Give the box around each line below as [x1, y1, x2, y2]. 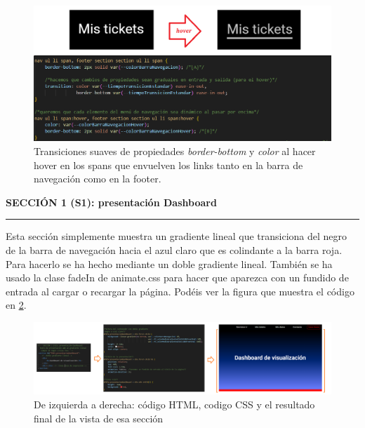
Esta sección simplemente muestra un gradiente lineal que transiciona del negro [6, 229, 347, 243]
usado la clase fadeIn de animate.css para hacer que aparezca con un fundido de [6, 270, 349, 285]
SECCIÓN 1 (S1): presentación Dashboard [6, 194, 217, 209]
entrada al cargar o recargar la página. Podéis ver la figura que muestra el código [6, 283, 354, 298]
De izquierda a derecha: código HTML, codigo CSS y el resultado [34, 397, 315, 411]
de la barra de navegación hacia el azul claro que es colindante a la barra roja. [6, 242, 343, 257]
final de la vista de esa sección [34, 410, 164, 425]
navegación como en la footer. [34, 171, 161, 186]
